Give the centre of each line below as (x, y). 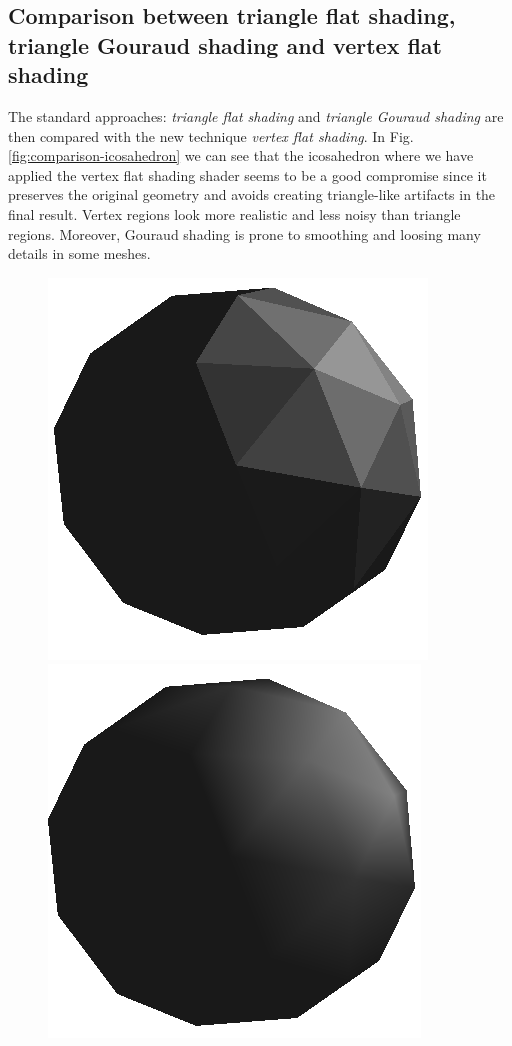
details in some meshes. (79, 253)
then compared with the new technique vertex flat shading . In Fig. (211, 135)
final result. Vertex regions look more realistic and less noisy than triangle (234, 213)
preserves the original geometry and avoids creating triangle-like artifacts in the (252, 194)
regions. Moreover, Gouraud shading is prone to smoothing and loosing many (244, 233)
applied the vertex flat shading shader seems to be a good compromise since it (247, 174)
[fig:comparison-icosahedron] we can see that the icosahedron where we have (241, 155)
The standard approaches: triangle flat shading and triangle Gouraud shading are (256, 115)
